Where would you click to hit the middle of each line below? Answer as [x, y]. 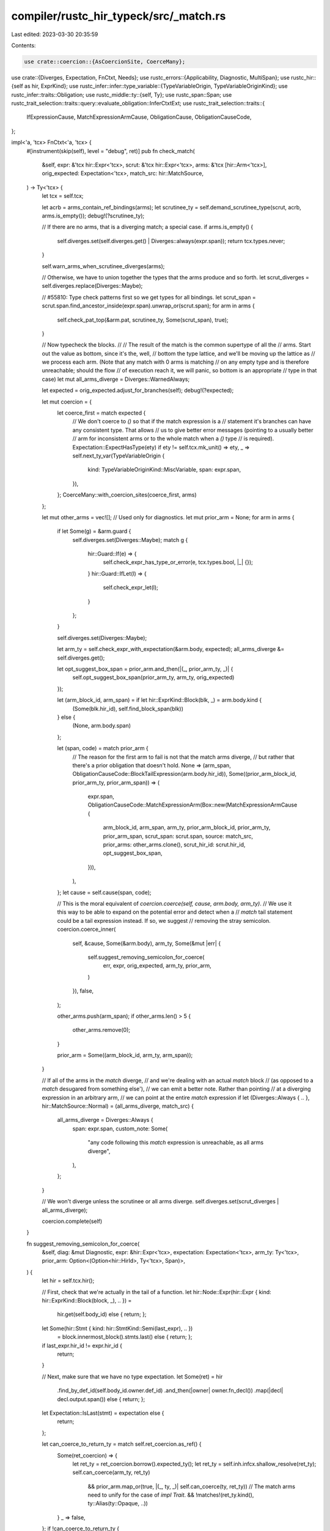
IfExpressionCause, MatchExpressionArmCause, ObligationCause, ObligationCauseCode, [139, 117]
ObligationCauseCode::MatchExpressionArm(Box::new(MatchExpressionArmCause [193, 805]
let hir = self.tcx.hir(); [68, 1281]
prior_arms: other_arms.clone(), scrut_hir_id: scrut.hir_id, [174, 844]
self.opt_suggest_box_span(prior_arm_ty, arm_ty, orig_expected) [153, 677]
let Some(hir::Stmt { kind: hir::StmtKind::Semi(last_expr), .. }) [117, 1328]
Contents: [24, 45]
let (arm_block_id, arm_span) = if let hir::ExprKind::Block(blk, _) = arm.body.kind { [159, 700]
